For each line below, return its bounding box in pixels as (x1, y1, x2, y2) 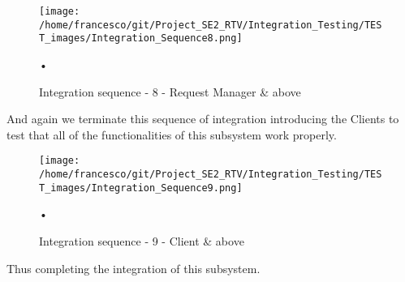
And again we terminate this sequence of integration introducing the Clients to (6, 110, 399, 127)
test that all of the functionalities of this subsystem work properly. (6, 126, 337, 143)
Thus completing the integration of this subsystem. (6, 259, 261, 276)
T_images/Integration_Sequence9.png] (39, 182, 243, 194)
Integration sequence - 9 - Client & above (39, 232, 244, 249)
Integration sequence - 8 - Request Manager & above (39, 83, 301, 100)
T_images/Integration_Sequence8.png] (39, 32, 243, 45)
